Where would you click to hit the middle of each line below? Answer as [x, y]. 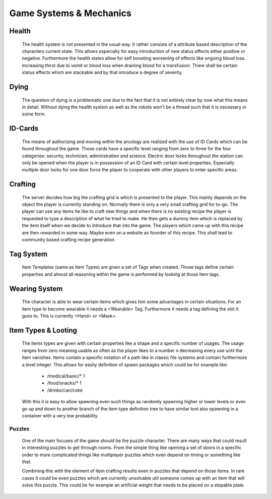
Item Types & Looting [43, 330]
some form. [34, 114]
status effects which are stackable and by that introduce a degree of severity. [102, 73]
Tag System [28, 254]
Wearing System [36, 289]
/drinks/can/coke [65, 390]
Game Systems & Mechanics [71, 13]
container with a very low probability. [60, 415]
